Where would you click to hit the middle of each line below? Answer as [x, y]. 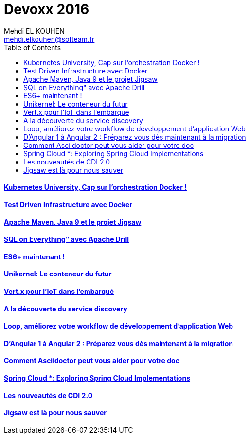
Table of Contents [33, 47]
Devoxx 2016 [47, 9]
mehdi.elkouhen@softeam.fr [49, 39]
